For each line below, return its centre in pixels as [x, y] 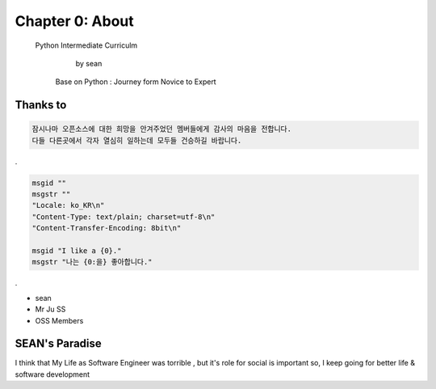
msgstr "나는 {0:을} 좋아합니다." [92, 262]
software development [52, 374]
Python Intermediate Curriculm [86, 45]
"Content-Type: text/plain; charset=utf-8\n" [124, 217]
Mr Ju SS [50, 309]
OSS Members [59, 320]
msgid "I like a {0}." [77, 251]
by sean [89, 63]
